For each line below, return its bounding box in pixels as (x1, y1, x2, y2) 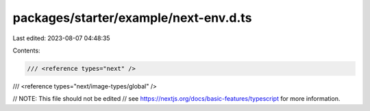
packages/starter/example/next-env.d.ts (12, 10, 252, 25)
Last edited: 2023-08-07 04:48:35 (12, 34, 110, 42)
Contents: (12, 46, 40, 54)
